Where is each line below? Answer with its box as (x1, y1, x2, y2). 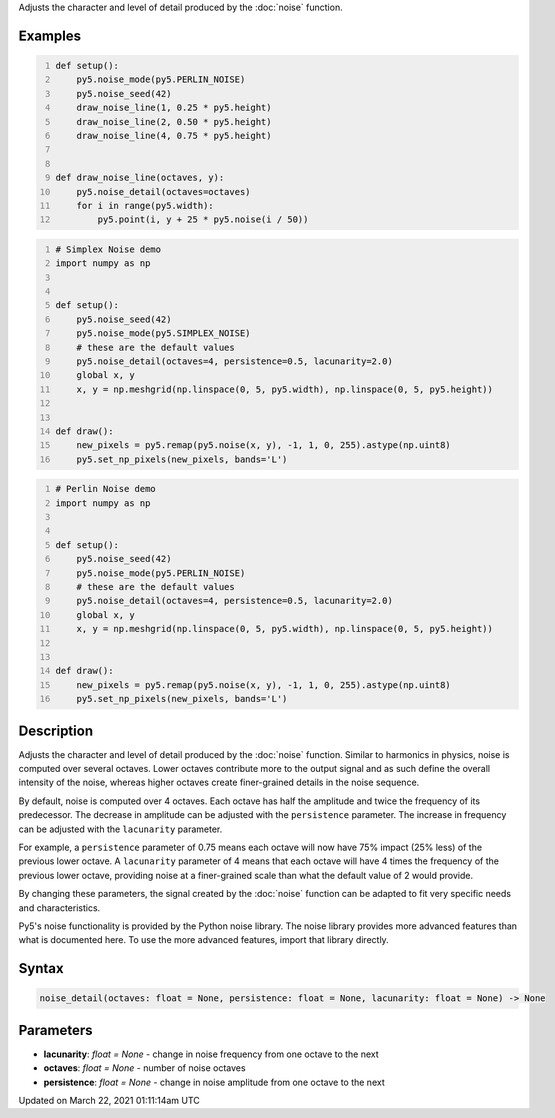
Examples (18, 27, 82, 44)
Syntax (18, 960, 64, 977)
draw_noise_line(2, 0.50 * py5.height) (76, 116, 272, 127)
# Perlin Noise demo (55, 483, 157, 495)
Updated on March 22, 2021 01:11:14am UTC (18, 1095, 200, 1107)
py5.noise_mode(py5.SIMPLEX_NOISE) (76, 328, 251, 339)
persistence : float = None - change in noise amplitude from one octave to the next (43, 1076, 385, 1088)
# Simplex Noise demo (55, 243, 162, 255)
